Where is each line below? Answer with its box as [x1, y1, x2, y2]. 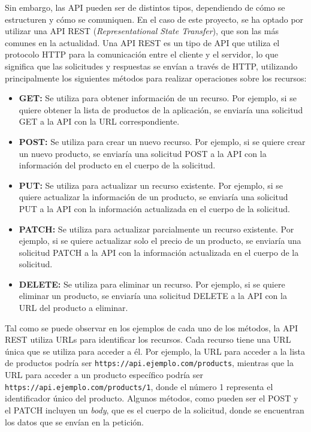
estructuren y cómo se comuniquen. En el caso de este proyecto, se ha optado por [5, 13, 304, 25]
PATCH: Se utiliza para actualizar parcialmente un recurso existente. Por [19, 222, 294, 235]
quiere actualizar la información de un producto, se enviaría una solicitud [19, 191, 288, 203]
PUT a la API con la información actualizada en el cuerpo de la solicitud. [19, 202, 290, 215]
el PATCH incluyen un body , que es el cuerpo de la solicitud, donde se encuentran [5, 403, 304, 416]
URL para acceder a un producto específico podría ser [5, 368, 203, 381]
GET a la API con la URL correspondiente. [19, 115, 180, 128]
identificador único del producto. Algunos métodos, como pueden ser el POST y [5, 392, 298, 404]
